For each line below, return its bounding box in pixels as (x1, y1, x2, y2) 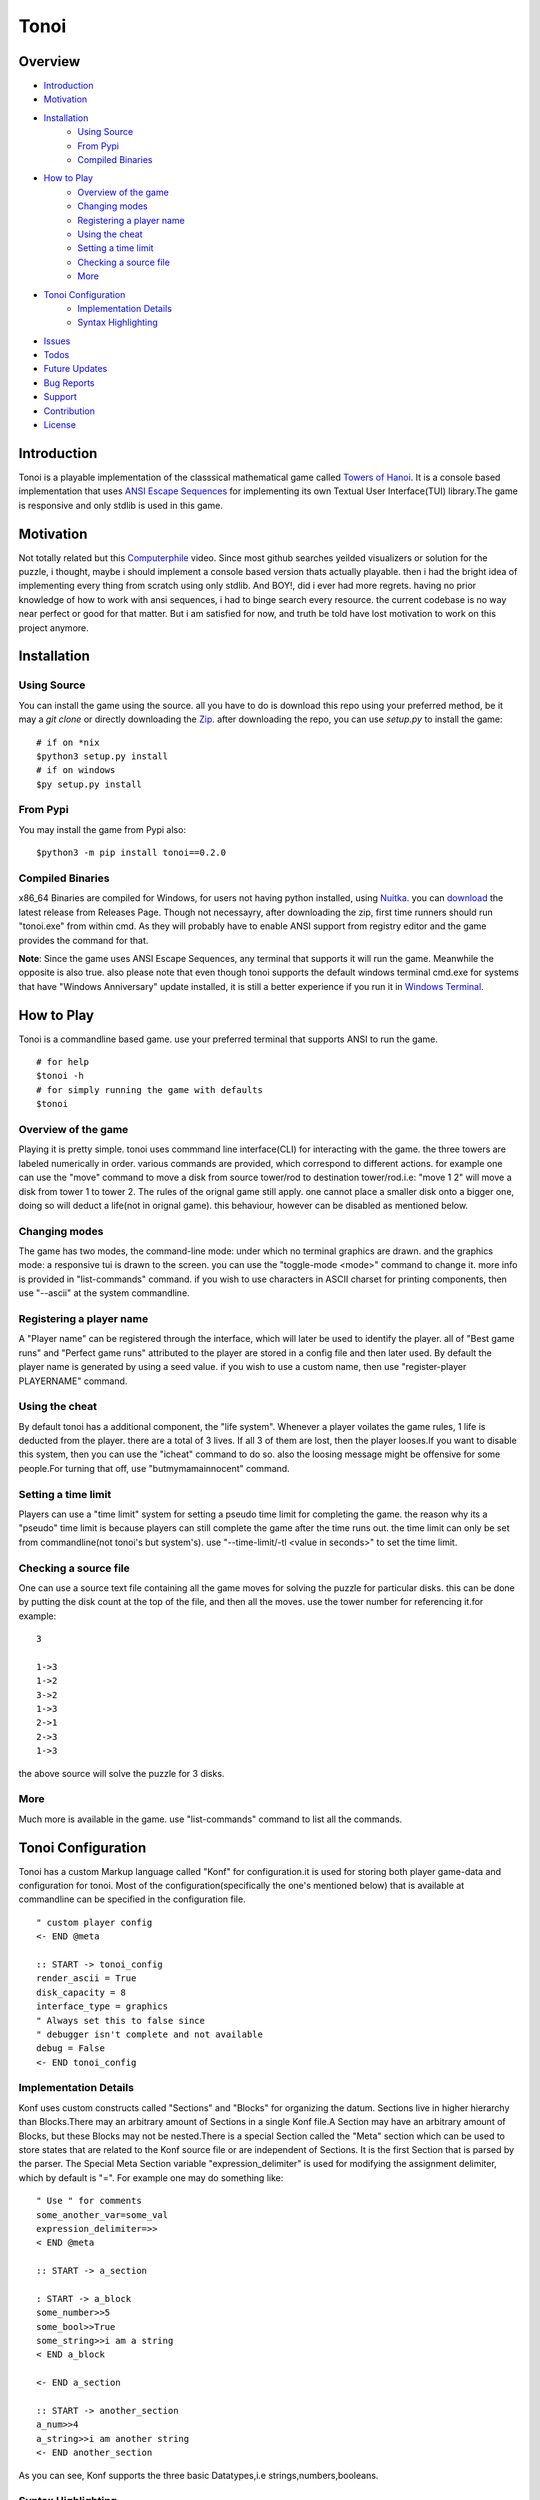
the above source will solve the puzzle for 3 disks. (18, 1767, 225, 1779)
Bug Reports (43, 376, 95, 389)
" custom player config (36, 1916, 153, 1928)
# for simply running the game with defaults (36, 1084, 264, 1095)
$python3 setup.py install (36, 750, 169, 762)
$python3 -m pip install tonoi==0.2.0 (36, 847, 227, 859)
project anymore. (18, 621, 89, 634)
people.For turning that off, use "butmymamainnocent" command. (18, 1462, 290, 1474)
